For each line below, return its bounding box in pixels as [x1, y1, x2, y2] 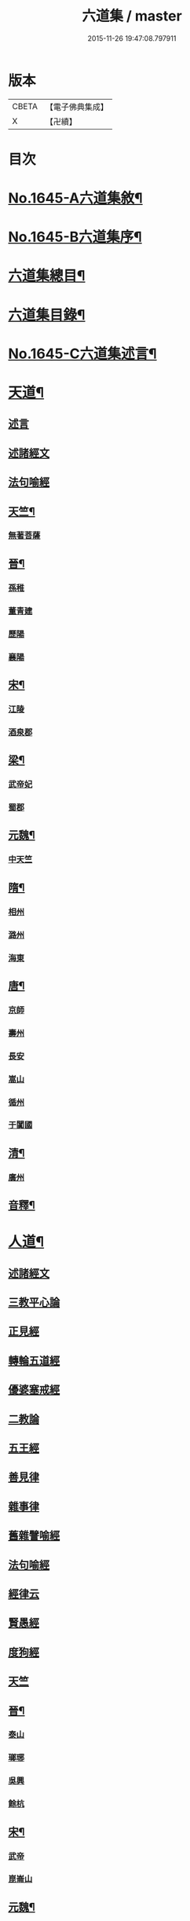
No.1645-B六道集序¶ [8, 229, 143, 246]
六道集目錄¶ [8, 306, 86, 324]
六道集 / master [82, 7, 182, 25]
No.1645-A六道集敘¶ [8, 189, 143, 207]
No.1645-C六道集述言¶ [8, 345, 157, 362]
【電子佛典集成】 [45, 101, 108, 112]
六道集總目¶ [8, 267, 86, 285]
